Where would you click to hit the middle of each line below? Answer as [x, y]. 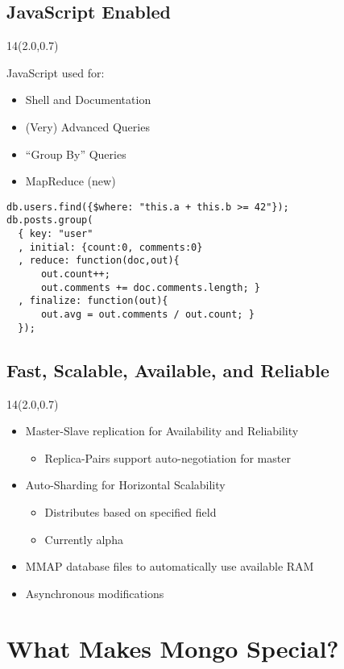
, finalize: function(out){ [93, 301]
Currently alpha [84, 539]
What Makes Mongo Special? [173, 648]
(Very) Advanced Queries [87, 126]
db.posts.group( [50, 220]
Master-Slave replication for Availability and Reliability [162, 431]
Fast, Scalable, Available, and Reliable [168, 370]
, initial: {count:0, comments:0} [110, 247]
